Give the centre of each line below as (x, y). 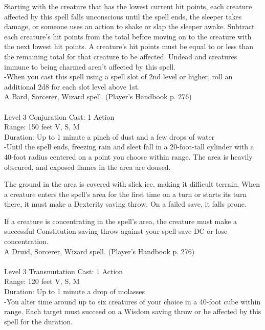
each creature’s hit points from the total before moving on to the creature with (128, 36)
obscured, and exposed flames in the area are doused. (87, 167)
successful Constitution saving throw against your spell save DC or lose (116, 231)
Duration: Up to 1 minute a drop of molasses (75, 291)
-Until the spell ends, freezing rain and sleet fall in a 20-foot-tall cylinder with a (129, 147)
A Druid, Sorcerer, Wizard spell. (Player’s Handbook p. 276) (100, 251)
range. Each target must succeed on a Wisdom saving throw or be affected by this (133, 311)
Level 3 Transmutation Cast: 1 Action (64, 271)
